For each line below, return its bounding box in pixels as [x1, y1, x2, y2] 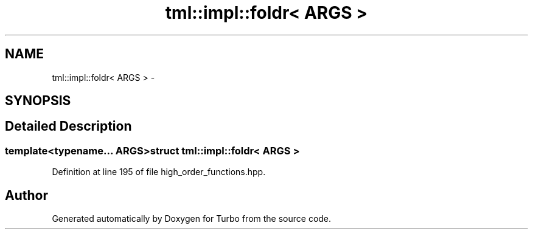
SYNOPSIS [5, 93, 71, 109]
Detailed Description [5, 119, 132, 134]
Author [5, 187, 48, 203]
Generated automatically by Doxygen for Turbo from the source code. [52, 213, 332, 224]
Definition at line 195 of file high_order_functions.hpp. [52, 167, 266, 177]
